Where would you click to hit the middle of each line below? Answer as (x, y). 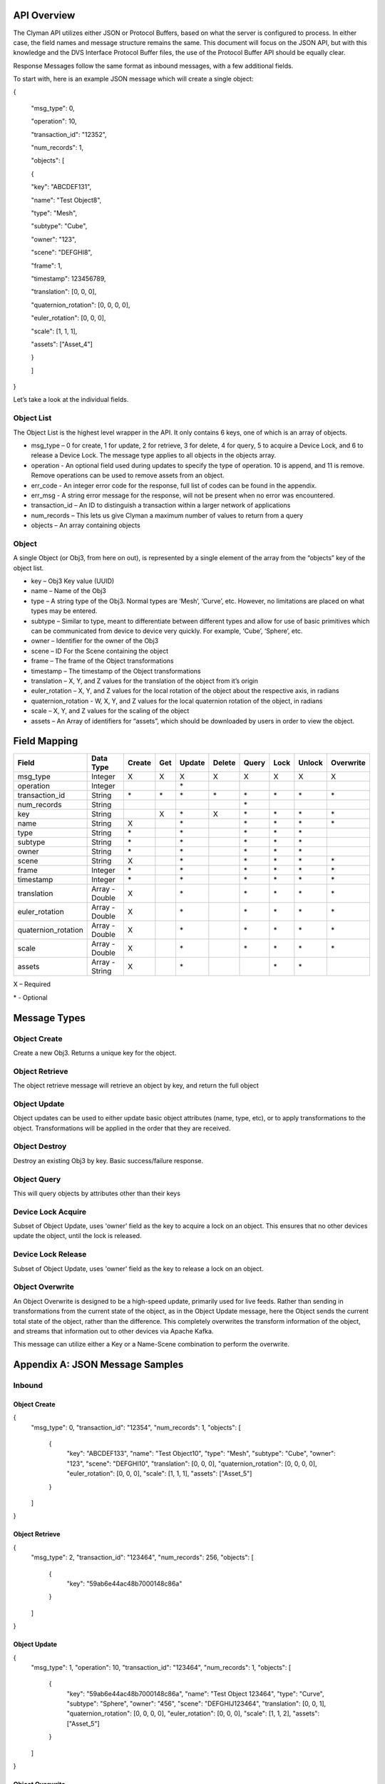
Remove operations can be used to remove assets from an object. (128, 475)
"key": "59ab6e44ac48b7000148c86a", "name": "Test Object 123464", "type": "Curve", (195, 1693)
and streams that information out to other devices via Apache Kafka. (113, 1331)
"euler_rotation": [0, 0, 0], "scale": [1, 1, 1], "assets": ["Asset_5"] (159, 1474)
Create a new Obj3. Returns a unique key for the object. (95, 1053)
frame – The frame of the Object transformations (102, 661)
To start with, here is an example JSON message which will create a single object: (133, 79)
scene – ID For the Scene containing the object (100, 651)
